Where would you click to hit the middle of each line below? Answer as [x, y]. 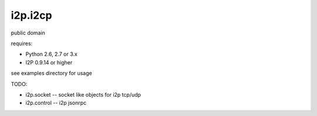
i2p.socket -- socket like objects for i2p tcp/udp [83, 94]
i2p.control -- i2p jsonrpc [56, 103]
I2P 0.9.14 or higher [49, 62]
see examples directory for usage [51, 73]
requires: [22, 43]
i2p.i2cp [31, 15]
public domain [28, 33]
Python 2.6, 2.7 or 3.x [51, 54]
